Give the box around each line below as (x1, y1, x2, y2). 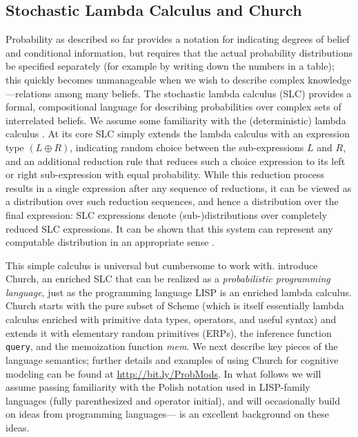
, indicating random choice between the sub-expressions (70, 139, 304, 154)
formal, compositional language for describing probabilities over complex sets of (6, 99, 341, 114)
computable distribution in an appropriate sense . (6, 235, 215, 249)
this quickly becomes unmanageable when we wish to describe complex (6, 72, 305, 86)
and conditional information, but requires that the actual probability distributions (6, 45, 352, 59)
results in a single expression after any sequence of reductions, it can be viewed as (6, 180, 352, 195)
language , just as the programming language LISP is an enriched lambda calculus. (6, 284, 352, 299)
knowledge (308, 72, 352, 86)
